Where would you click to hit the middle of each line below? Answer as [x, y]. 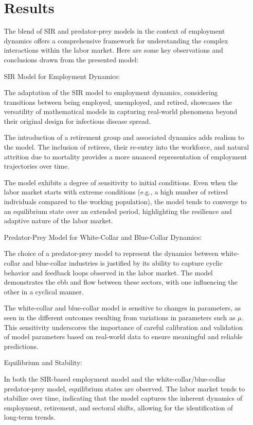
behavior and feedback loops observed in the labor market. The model [108, 272]
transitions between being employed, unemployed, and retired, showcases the [118, 102]
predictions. [21, 346]
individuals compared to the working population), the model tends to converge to [125, 202]
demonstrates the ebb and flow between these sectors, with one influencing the [121, 282]
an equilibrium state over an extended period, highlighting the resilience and [118, 211]
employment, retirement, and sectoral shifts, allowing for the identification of [118, 407]
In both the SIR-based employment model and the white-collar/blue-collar [115, 378]
